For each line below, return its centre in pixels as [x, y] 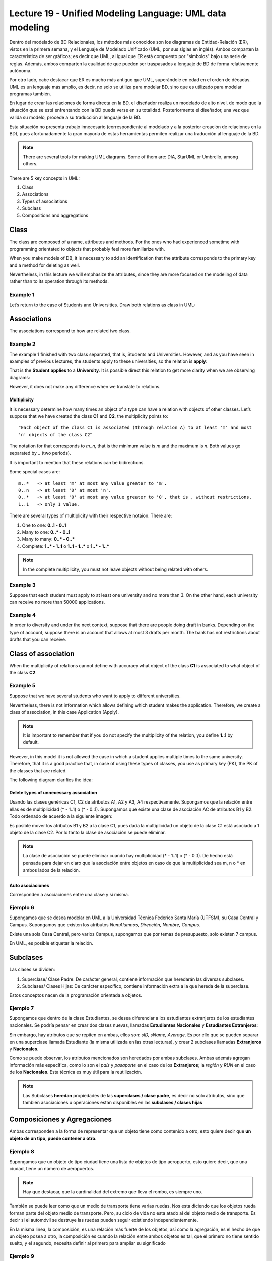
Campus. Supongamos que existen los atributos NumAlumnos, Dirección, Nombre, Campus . [105, 925]
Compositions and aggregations [55, 215]
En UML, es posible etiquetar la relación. [51, 943]
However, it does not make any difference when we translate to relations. [85, 387]
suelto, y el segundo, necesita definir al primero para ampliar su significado [87, 1243]
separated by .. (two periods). [40, 453]
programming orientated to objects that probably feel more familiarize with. [87, 249]
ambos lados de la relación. [51, 870]
